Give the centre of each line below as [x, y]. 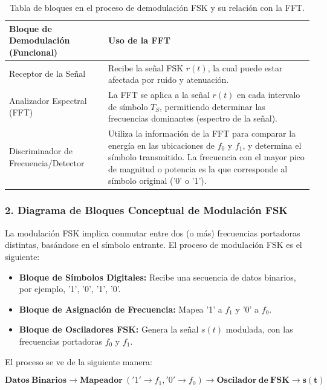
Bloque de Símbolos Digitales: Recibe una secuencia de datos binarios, [157, 277]
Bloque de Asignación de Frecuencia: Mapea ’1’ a [121, 309]
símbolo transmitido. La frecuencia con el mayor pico [206, 157]
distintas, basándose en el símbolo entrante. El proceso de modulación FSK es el [154, 245]
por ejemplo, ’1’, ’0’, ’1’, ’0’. [70, 289]
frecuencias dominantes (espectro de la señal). [193, 118]
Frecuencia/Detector [47, 163]
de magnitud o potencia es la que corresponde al [198, 168]
